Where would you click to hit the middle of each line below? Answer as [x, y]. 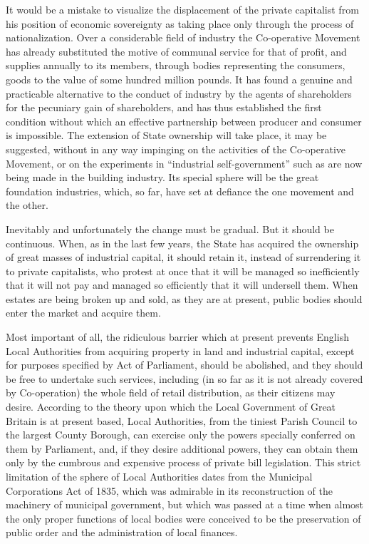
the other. [27, 205]
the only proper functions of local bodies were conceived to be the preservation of [183, 518]
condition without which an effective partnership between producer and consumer [184, 121]
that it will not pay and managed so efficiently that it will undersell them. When [182, 285]
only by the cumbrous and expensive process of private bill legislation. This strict [183, 462]
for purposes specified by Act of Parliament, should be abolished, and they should [184, 365]
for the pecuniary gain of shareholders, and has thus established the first [164, 107]
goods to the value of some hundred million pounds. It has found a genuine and [179, 79]
